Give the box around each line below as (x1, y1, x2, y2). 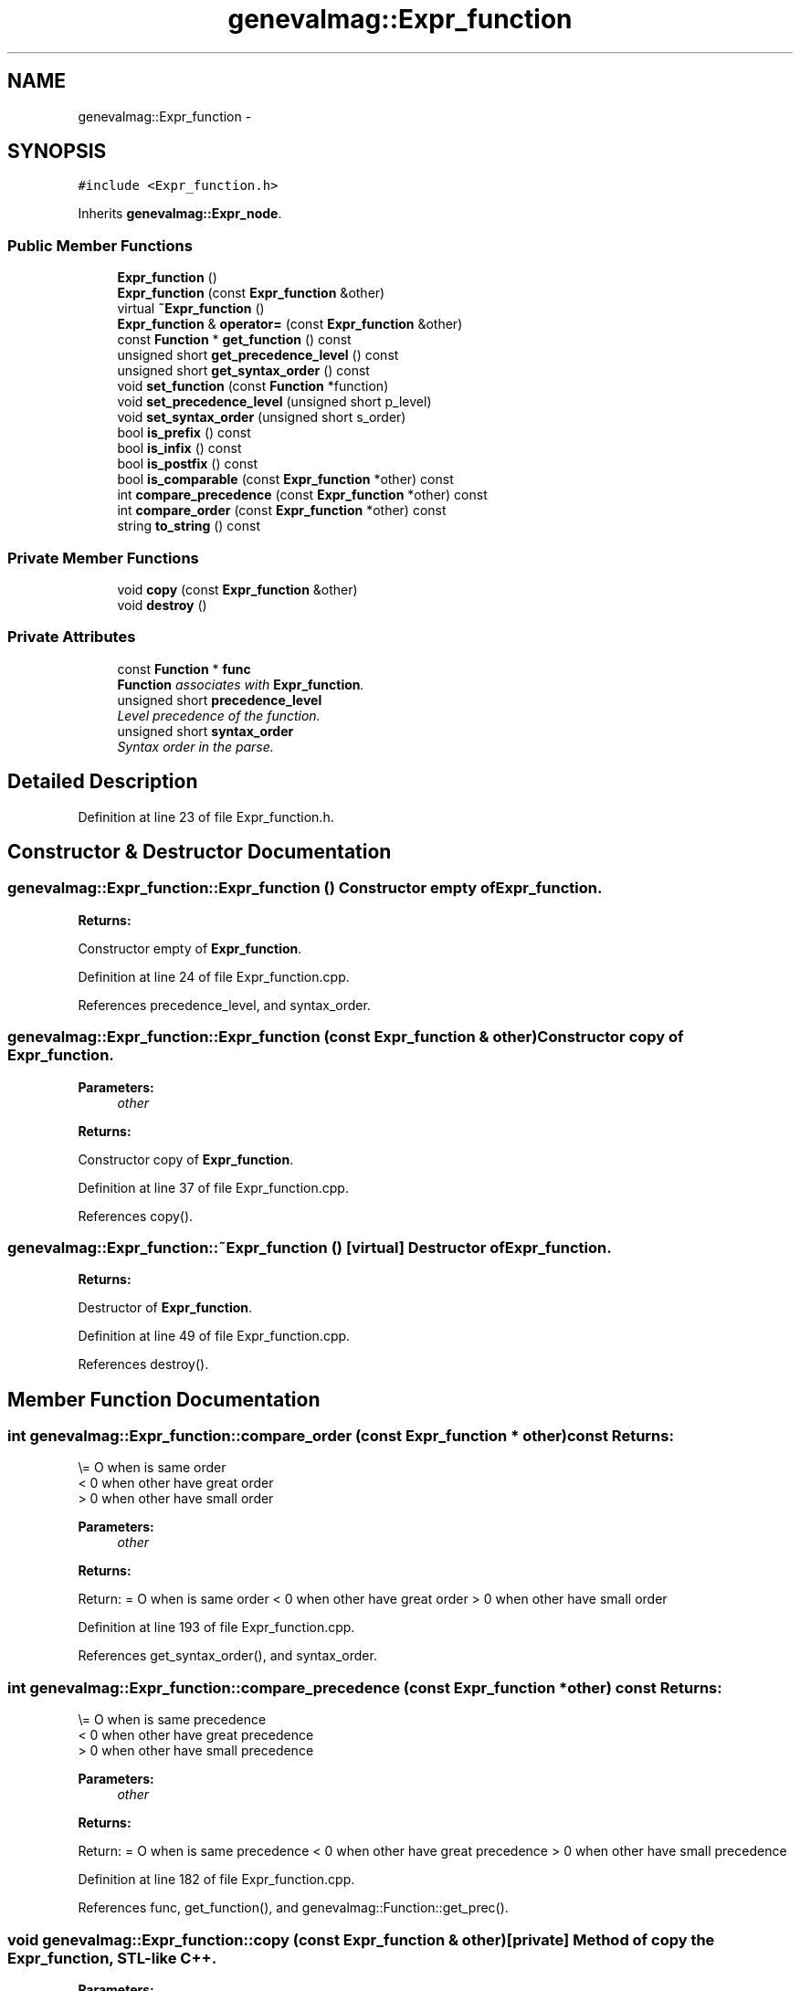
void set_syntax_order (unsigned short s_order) (117, 409, 406, 426)
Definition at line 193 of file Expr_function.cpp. (78, 1619, 355, 1636)
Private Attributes (7, 627, 136, 647)
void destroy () (117, 596, 207, 613)
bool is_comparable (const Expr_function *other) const (117, 471, 454, 488)
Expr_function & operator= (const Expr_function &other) (117, 316, 463, 332)
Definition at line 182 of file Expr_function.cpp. (78, 1871, 355, 1888)
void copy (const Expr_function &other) (117, 581, 358, 597)
